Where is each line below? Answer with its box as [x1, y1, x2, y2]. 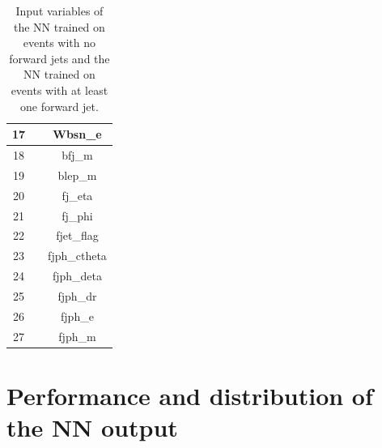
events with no [23, 34, 95, 51]
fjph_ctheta [48, 247, 107, 264]
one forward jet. [19, 97, 99, 114]
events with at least [11, 81, 108, 98]
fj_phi [62, 207, 93, 224]
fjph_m [58, 327, 96, 344]
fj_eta [62, 186, 93, 203]
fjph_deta [52, 267, 103, 284]
